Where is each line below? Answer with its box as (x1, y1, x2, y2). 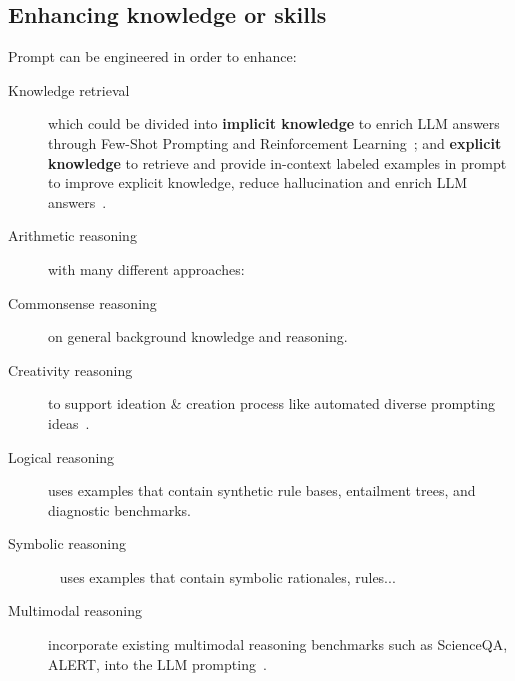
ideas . (48, 412, 90, 433)
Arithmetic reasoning (8, 225, 137, 246)
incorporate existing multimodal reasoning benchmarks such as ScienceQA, (48, 634, 508, 655)
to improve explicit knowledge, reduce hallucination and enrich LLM (48, 172, 467, 193)
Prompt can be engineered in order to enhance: (8, 46, 297, 67)
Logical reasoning (8, 446, 115, 467)
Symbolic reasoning (8, 533, 126, 554)
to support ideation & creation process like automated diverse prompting (48, 393, 495, 414)
